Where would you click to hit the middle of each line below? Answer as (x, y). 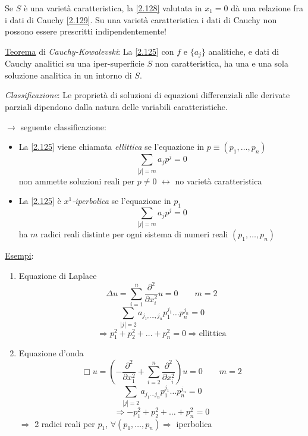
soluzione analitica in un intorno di (68, 75)
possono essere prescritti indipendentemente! (86, 31)
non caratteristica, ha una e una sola (221, 63)
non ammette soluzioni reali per (77, 181)
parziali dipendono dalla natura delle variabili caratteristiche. (116, 107)
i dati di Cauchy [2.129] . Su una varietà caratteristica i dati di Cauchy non (141, 19)
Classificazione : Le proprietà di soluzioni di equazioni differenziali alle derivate (147, 95)
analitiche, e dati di (244, 51)
